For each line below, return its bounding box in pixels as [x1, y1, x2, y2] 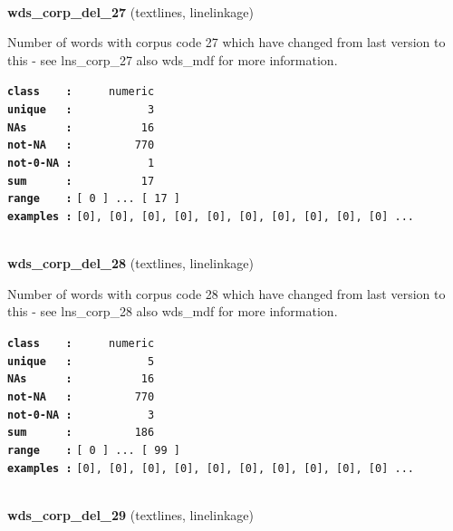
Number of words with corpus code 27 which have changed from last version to [7, 33, 446, 52]
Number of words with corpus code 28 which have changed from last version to [7, 284, 446, 303]
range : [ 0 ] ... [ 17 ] [7, 192, 180, 206]
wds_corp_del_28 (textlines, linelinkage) [7, 254, 254, 273]
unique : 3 [7, 103, 155, 117]
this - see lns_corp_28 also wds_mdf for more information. [7, 302, 338, 321]
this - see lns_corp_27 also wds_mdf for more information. [7, 50, 338, 69]
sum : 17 [7, 174, 155, 188]
